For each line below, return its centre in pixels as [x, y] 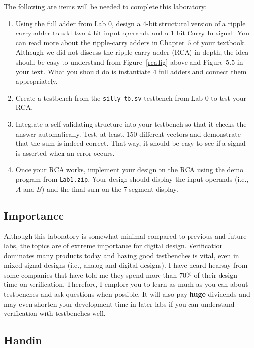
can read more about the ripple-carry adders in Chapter [100, 42]
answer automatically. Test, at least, [70, 133]
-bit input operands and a [130, 33]
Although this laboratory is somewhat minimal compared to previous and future [125, 236]
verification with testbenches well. [55, 313]
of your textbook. [220, 42]
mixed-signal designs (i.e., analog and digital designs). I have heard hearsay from [126, 265]
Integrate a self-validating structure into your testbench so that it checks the [131, 124]
